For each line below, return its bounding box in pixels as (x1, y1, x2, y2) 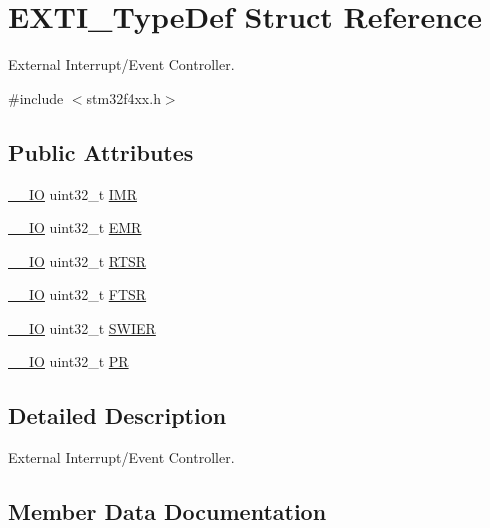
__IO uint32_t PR (8, 351, 129, 372)
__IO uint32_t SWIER (8, 317, 156, 338)
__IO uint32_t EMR (8, 217, 142, 238)
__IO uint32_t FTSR (8, 284, 147, 305)
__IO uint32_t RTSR (8, 250, 147, 271)
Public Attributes (8, 136, 194, 167)
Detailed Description (8, 400, 227, 431)
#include (8, 87, 64, 108)
